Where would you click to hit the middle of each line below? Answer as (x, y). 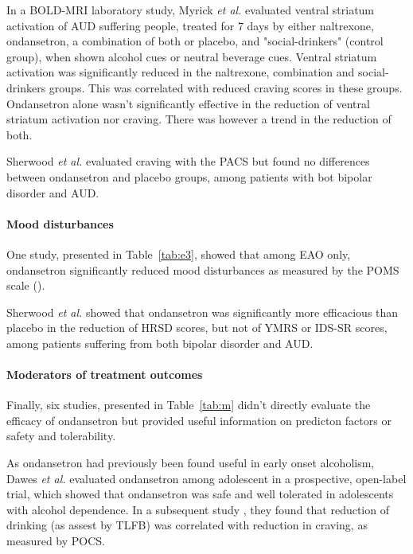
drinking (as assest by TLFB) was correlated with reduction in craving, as (187, 525)
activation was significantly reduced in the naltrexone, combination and (181, 72)
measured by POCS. (56, 541)
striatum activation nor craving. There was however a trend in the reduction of (199, 119)
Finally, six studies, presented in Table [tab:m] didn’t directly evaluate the (189, 405)
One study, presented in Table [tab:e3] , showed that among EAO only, (179, 254)
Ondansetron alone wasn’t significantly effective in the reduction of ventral (188, 103)
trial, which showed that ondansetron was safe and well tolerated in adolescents (200, 494)
